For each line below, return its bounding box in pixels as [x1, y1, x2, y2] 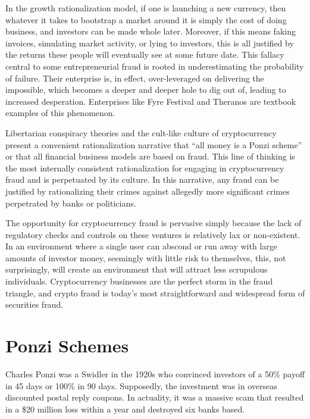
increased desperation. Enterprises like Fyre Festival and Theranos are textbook [5, 95, 296, 107]
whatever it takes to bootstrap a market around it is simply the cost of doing [5, 13, 287, 26]
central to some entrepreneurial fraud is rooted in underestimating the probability [5, 60, 304, 72]
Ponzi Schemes [5, 333, 129, 358]
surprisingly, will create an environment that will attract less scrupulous [5, 263, 268, 276]
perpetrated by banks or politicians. [5, 196, 136, 209]
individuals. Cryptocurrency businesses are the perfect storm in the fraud [5, 275, 273, 287]
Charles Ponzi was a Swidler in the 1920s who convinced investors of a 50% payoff [5, 367, 305, 380]
